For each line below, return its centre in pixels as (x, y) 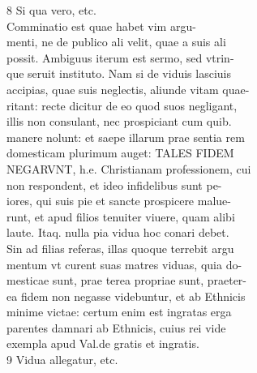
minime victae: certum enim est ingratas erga (119, 312)
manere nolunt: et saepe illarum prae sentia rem (126, 137)
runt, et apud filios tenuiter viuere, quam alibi (121, 216)
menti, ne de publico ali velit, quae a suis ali (116, 42)
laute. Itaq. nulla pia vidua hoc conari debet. (118, 232)
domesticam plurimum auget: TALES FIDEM (120, 153)
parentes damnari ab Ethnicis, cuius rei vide (116, 327)
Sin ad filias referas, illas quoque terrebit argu (120, 248)
